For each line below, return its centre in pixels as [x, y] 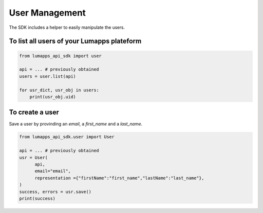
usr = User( [34, 157]
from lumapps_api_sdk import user [60, 56]
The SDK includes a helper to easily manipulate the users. [67, 27]
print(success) [37, 198]
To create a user [34, 112]
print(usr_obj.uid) [53, 97]
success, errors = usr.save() [55, 192]
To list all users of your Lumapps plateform [75, 41]
